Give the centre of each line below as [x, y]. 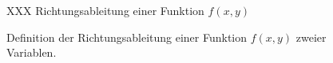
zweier [311, 37]
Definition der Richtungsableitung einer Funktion [127, 37]
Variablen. [32, 52]
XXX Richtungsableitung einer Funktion [105, 10]
